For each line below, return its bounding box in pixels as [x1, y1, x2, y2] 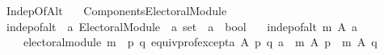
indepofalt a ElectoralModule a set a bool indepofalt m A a [6, 18, 357, 34]
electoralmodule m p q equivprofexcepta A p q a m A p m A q [23, 33, 378, 50]
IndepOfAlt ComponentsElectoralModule [6, 2, 227, 18]
